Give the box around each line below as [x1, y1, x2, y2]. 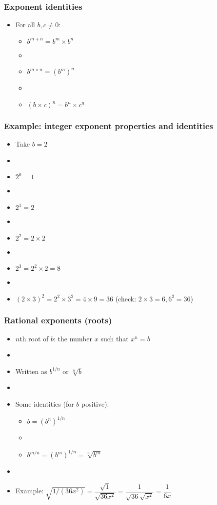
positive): [81, 398, 109, 409]
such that [100, 333, 129, 343]
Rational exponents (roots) [4, 314, 112, 326]
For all [15, 19, 35, 30]
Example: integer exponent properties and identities [4, 119, 214, 131]
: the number [54, 333, 93, 343]
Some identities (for [15, 398, 74, 409]
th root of [20, 333, 49, 343]
